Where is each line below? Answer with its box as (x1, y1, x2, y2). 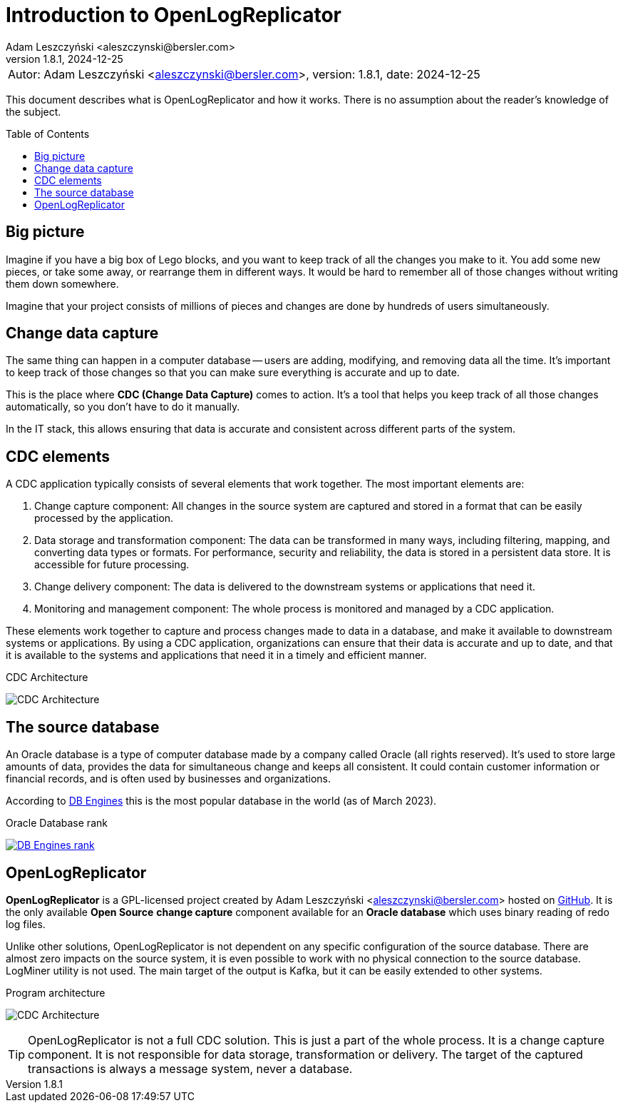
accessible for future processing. (34, 558, 190, 571)
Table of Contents (6, 127, 90, 140)
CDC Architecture (6, 671, 88, 684)
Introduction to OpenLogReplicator (6, 3, 341, 27)
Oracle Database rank (6, 817, 108, 830)
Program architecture (6, 986, 105, 999)
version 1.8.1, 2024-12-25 (6, 52, 123, 65)
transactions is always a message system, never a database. (28, 1061, 353, 1076)
